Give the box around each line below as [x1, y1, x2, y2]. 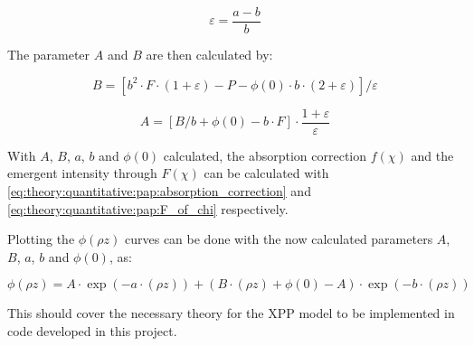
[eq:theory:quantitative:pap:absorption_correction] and [7, 181, 311, 200]
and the [411, 145, 454, 164]
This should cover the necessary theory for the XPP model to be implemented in [7, 304, 455, 323]
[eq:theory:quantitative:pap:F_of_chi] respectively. [7, 199, 289, 218]
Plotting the [7, 229, 75, 248]
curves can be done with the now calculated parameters [125, 229, 433, 248]
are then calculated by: [146, 45, 273, 64]
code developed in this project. [7, 321, 177, 340]
